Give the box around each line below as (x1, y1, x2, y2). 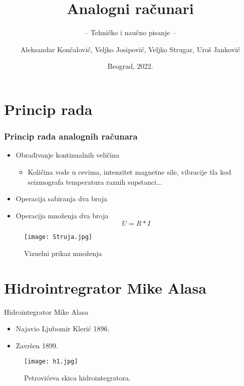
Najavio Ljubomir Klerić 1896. (16, 323, 110, 334)
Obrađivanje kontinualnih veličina (16, 150, 120, 160)
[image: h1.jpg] (24, 358, 78, 365)
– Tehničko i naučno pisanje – (85, 27, 176, 38)
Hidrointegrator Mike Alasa (4, 306, 89, 317)
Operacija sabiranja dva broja (16, 193, 108, 204)
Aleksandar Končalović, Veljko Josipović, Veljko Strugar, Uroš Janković (20, 44, 240, 54)
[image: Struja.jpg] (24, 233, 93, 241)
